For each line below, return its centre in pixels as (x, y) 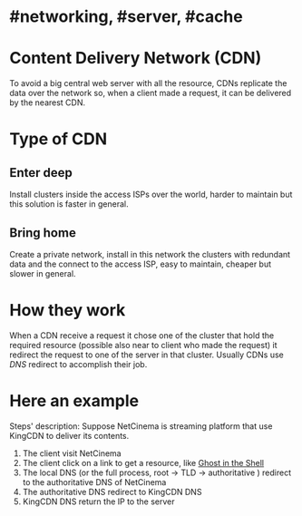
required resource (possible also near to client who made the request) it (143, 345)
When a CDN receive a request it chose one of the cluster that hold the (142, 335)
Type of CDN (58, 139)
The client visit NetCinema (72, 453)
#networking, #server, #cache (126, 17)
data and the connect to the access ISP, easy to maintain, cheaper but (141, 264)
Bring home (43, 233)
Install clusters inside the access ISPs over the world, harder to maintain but (151, 195)
